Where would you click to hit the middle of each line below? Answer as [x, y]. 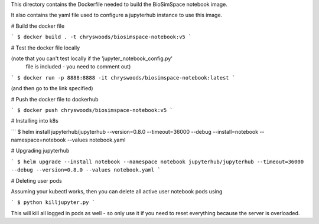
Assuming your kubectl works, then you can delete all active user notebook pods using [117, 192]
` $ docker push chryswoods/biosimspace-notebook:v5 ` [92, 110]
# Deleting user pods [36, 180]
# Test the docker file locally [45, 48]
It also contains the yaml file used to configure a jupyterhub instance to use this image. [117, 15]
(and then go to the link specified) [52, 88]
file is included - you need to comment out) [78, 67]
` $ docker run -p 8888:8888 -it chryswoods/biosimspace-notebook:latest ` [123, 78]
